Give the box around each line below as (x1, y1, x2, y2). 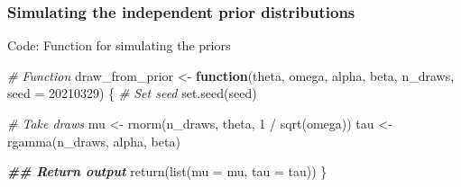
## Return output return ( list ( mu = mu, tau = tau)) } (7, 162, 327, 181)
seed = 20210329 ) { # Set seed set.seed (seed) (7, 84, 257, 102)
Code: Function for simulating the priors (7, 36, 231, 55)
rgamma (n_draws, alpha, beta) (7, 131, 180, 150)
